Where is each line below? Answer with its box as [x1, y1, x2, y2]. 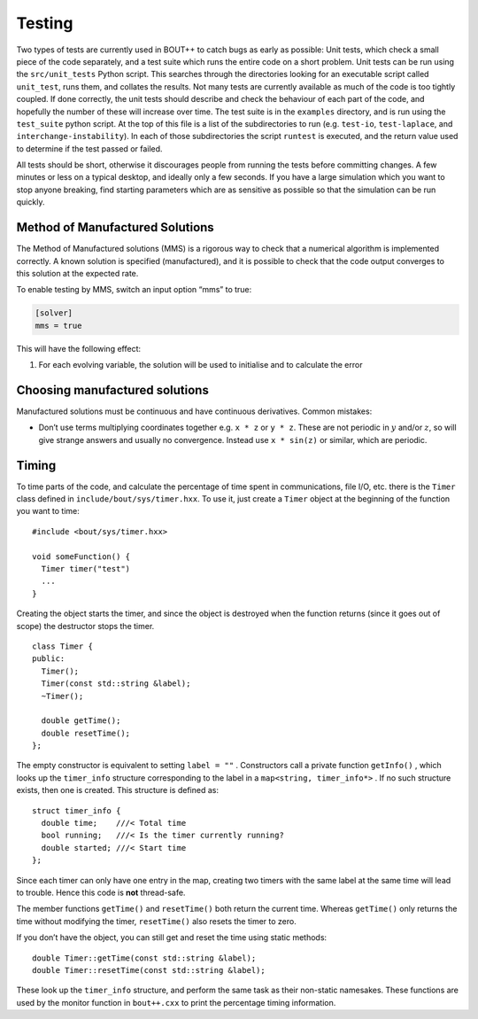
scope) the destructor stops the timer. [16, 620, 155, 631]
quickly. [16, 197, 45, 207]
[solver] [35, 308, 73, 318]
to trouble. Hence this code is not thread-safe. [16, 887, 186, 898]
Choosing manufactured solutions [16, 382, 210, 398]
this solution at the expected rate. [16, 268, 139, 278]
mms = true [35, 320, 82, 331]
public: [32, 654, 66, 664]
